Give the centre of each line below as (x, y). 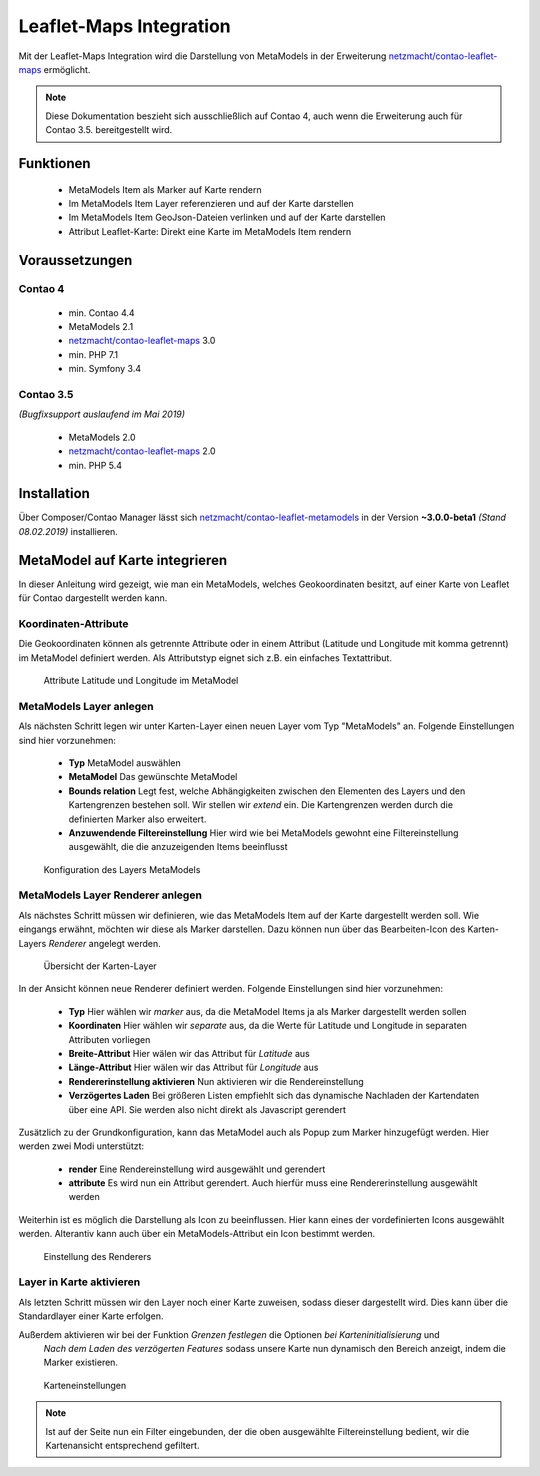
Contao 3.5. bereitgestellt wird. (109, 130)
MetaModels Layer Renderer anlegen (110, 895)
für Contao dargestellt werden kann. (93, 598)
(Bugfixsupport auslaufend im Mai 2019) (101, 414)
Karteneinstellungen (85, 1385)
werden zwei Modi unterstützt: (81, 1146)
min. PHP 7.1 (93, 354)
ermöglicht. (67, 69)
